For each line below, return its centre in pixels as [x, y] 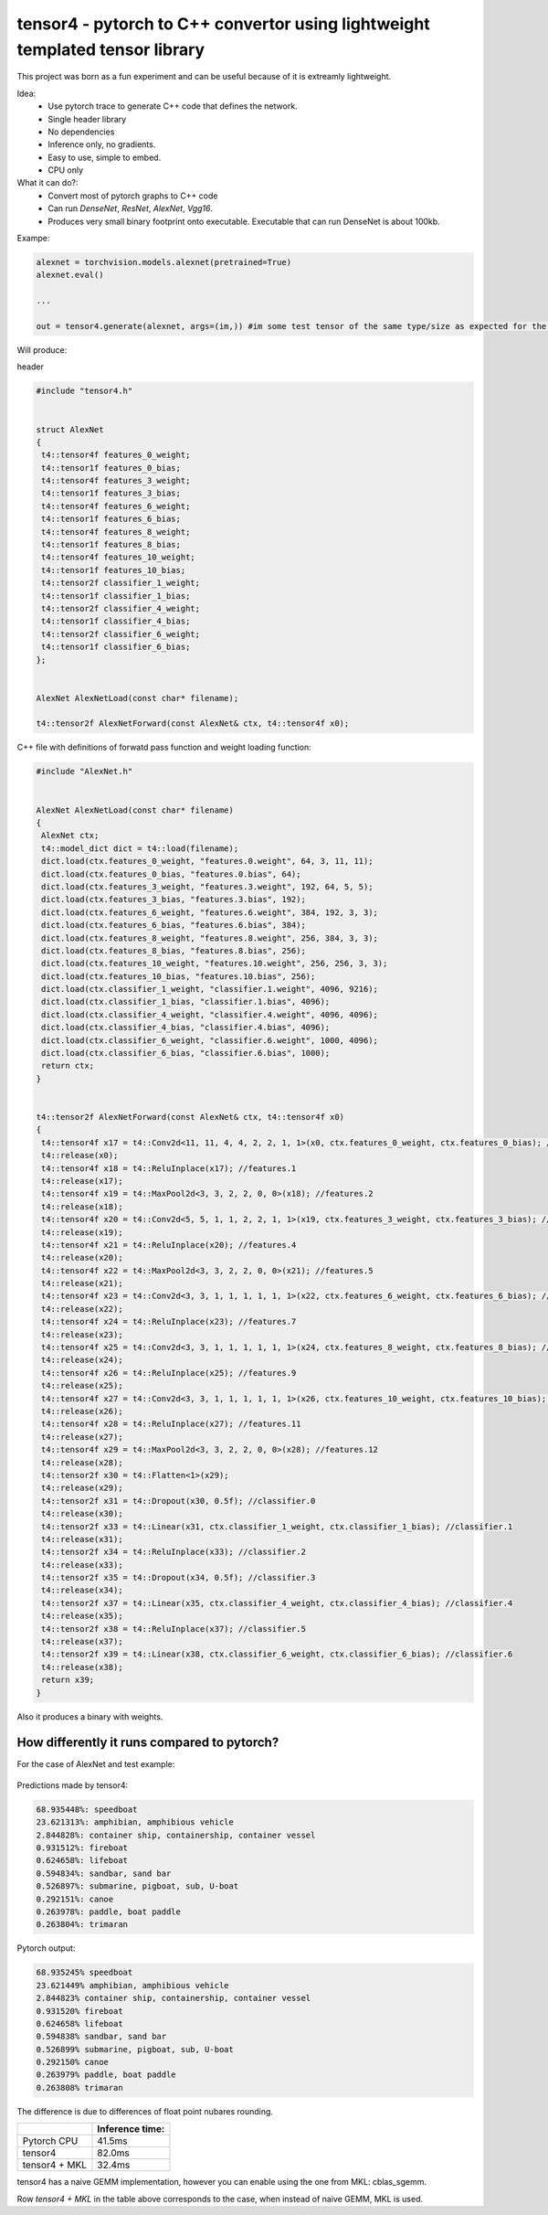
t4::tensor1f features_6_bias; [111, 519]
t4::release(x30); [82, 1514]
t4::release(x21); [82, 1283]
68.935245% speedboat [84, 1973]
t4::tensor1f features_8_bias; [111, 545]
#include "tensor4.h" [84, 391]
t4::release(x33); [82, 1565]
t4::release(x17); [82, 1181]
